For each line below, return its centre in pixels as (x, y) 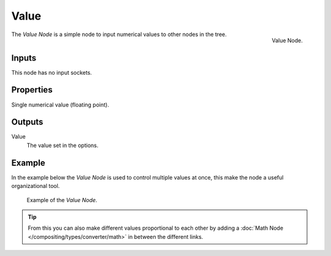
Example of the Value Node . (62, 200)
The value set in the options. (63, 145)
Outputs (27, 122)
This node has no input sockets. (51, 72)
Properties (32, 90)
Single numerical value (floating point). (60, 105)
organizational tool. (36, 186)
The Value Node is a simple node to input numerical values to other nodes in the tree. (119, 34)
